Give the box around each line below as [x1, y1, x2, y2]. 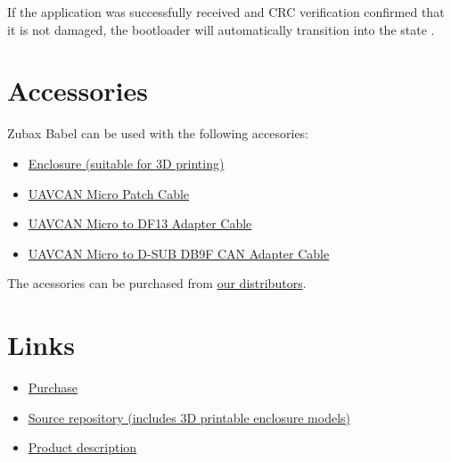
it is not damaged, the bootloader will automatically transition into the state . [7, 20, 435, 38]
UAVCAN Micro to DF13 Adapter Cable [28, 214, 252, 233]
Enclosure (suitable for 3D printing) [28, 153, 225, 172]
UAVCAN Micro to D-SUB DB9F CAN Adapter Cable [28, 243, 330, 262]
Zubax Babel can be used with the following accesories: [7, 124, 309, 143]
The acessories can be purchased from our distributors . [7, 274, 307, 293]
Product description [28, 438, 137, 457]
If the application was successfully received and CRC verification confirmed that [7, 3, 445, 21]
